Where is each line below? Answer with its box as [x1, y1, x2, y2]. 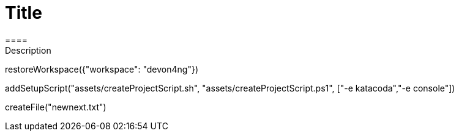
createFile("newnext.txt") [5, 101, 106, 112]
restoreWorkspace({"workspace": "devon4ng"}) [5, 63, 198, 74]
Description [5, 45, 51, 55]
